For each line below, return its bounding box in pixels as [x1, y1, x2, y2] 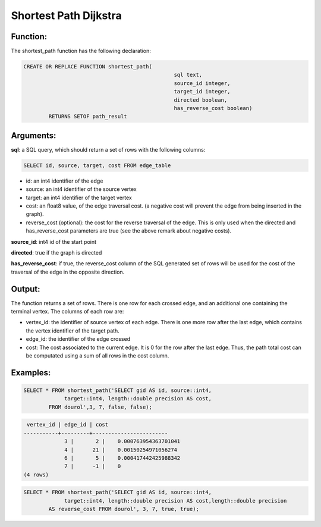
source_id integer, [174, 80, 231, 86]
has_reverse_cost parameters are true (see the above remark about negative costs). [26, 227, 232, 234]
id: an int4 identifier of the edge [26, 177, 103, 184]
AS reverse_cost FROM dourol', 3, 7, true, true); [48, 506, 199, 513]
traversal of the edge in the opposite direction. [11, 268, 125, 275]
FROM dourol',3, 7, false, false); [48, 403, 153, 410]
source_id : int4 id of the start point [11, 238, 97, 245]
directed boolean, [174, 96, 228, 103]
